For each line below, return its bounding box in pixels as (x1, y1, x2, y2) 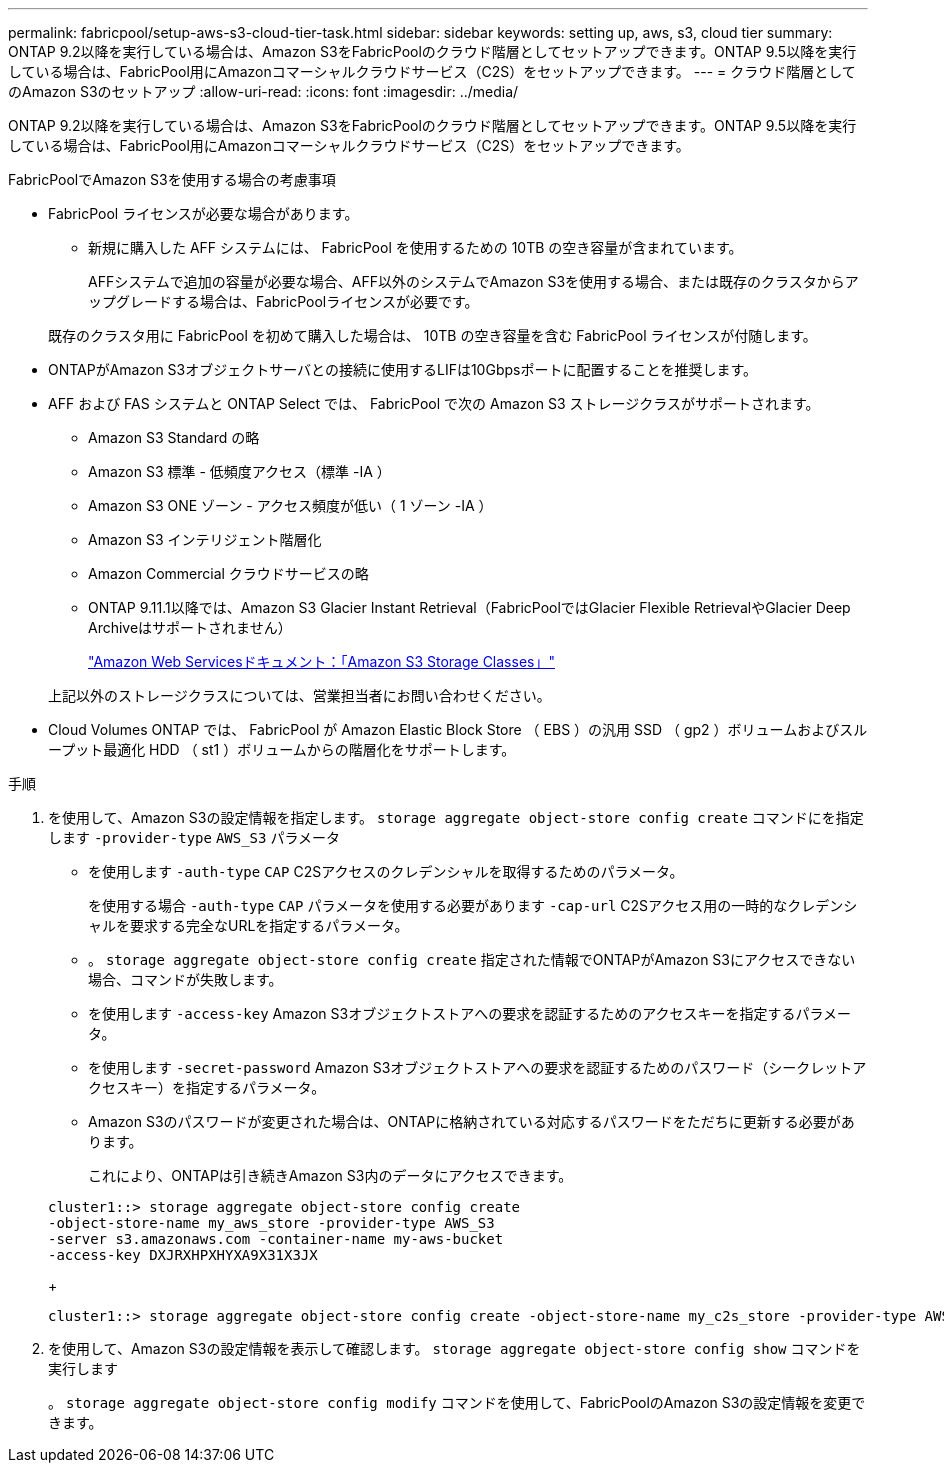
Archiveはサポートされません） (88, 619, 292, 636)
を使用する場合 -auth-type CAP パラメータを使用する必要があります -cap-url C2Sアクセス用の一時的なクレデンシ (88, 897, 858, 914)
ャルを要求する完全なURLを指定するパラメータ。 (88, 917, 409, 934)
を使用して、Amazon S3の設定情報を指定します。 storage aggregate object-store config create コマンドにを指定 (48, 809, 864, 826)
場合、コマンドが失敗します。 (88, 971, 283, 988)
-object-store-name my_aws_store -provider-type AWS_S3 (48, 1215, 495, 1231)
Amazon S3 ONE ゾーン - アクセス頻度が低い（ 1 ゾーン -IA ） (88, 497, 493, 514)
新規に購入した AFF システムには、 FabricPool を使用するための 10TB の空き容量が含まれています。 (88, 239, 743, 256)
